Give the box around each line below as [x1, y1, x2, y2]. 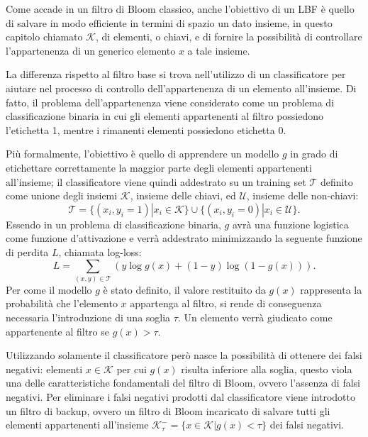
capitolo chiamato [6, 29, 83, 44]
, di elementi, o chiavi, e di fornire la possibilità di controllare [96, 29, 362, 44]
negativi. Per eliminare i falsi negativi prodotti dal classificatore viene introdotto [6, 389, 355, 404]
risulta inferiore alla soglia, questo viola [181, 361, 352, 376]
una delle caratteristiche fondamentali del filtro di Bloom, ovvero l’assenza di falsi [6, 375, 360, 390]
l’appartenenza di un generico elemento [6, 43, 176, 57]
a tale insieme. [187, 43, 250, 57]
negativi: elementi [6, 361, 83, 376]
